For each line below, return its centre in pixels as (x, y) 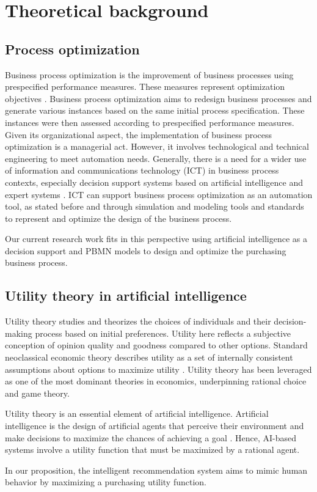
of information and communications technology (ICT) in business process (142, 170)
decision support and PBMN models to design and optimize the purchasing (146, 250)
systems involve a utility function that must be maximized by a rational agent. (152, 450)
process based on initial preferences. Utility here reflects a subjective (163, 333)
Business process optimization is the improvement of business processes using (149, 74)
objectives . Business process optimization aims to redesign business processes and (158, 98)
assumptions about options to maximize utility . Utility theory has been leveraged (158, 369)
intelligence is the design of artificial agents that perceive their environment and (155, 426)
